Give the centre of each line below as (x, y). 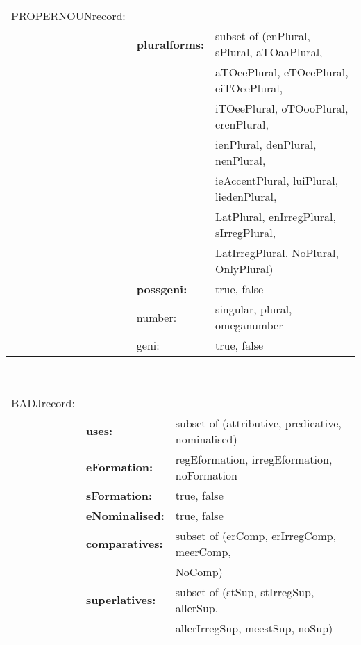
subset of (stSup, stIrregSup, (245, 591)
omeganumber (249, 325)
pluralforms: (170, 44)
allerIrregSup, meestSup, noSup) (254, 628)
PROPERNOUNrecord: (68, 16)
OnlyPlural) (244, 269)
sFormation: (119, 495)
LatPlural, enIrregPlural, (276, 217)
